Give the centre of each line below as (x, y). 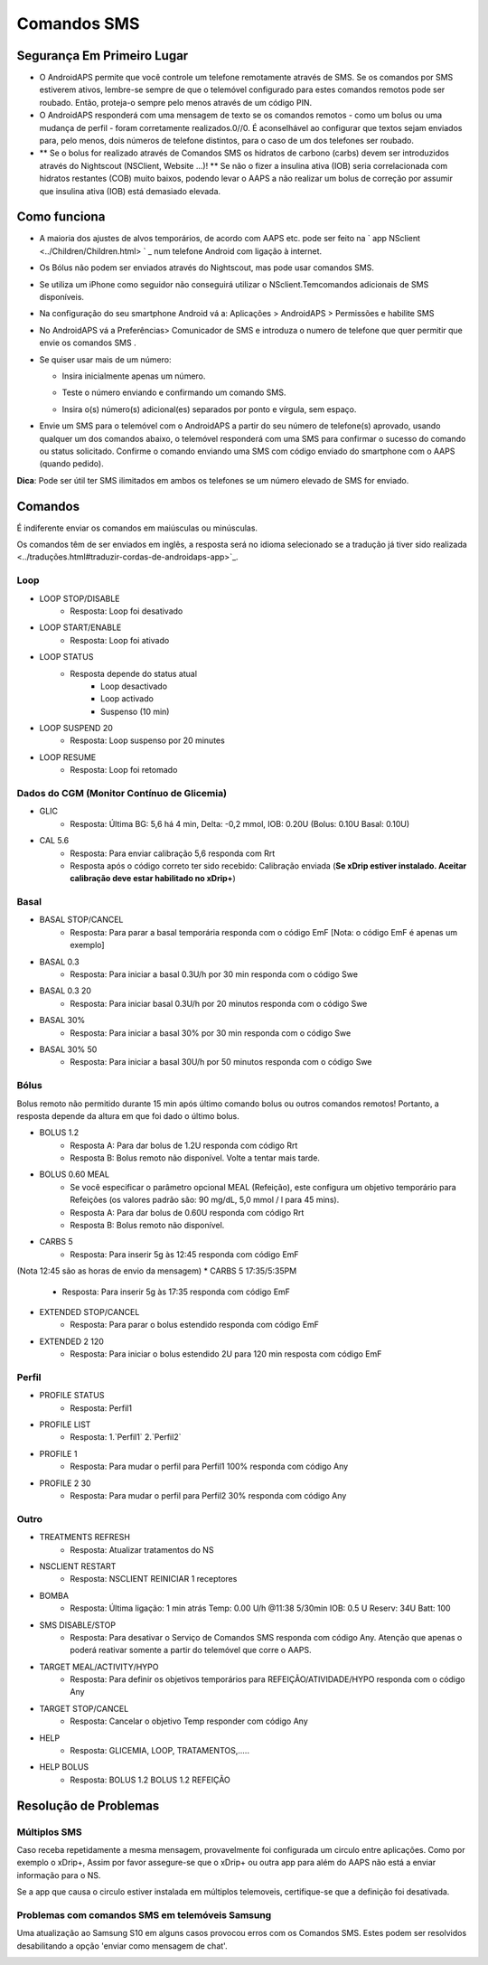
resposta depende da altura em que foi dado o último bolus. (128, 1115)
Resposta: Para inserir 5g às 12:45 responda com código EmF (184, 1254)
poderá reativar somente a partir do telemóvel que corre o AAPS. (191, 1650)
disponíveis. (62, 297)
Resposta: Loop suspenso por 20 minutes (147, 740)
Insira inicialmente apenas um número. (134, 376)
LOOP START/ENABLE (80, 627)
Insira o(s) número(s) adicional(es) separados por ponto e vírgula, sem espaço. (209, 409)
